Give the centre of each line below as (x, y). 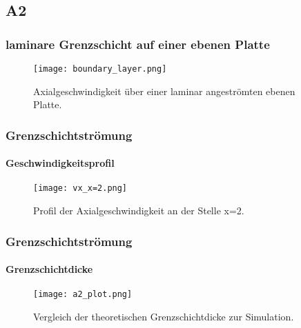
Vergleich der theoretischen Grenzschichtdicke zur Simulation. (164, 317)
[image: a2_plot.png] (83, 295)
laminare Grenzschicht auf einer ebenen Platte (138, 44)
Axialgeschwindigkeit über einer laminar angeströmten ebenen (164, 91)
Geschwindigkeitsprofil (60, 163)
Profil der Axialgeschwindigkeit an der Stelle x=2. (139, 211)
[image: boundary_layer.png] (100, 69)
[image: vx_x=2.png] (80, 188)
